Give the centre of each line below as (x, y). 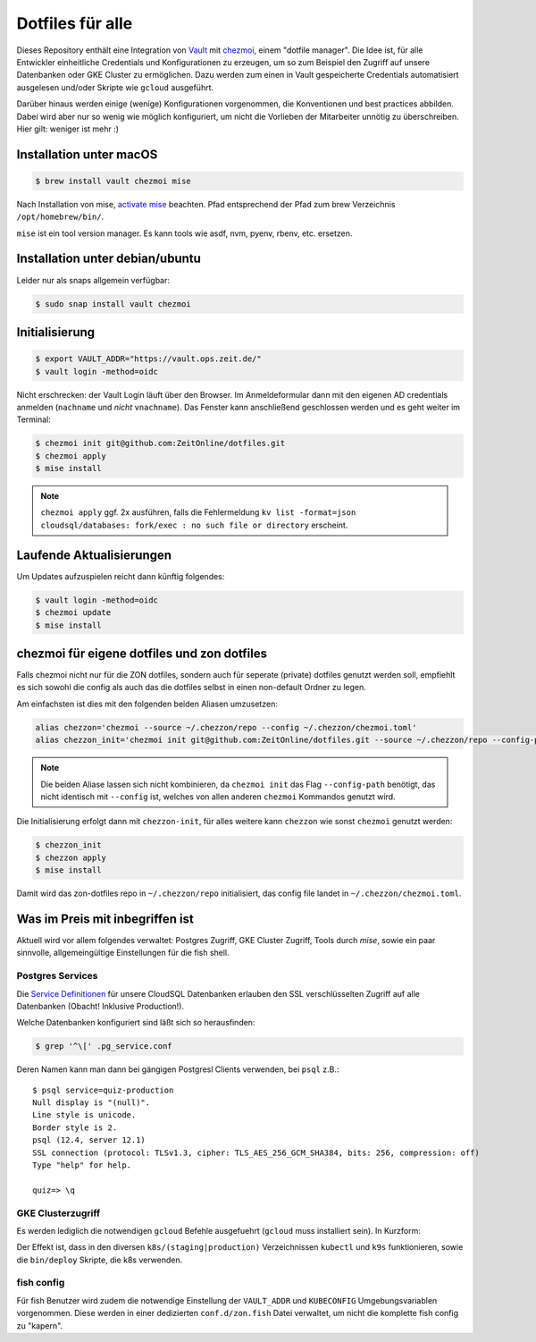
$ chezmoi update (73, 613)
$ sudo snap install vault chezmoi (113, 304)
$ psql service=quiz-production (103, 1090)
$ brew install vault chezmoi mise (113, 181)
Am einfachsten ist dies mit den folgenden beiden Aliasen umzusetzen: (147, 704)
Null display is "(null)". (92, 1103)
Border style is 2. (75, 1127)
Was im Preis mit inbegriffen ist (105, 919)
